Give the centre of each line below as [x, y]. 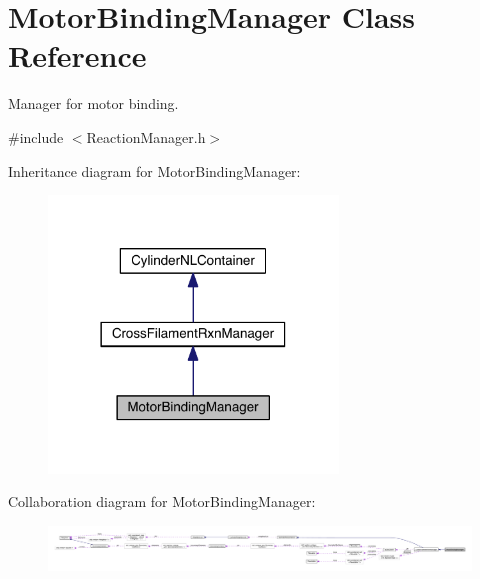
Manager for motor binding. [93, 103]
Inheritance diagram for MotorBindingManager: [154, 170]
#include [36, 136]
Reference [77, 55]
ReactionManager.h [146, 136]
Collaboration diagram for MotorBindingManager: [162, 501]
